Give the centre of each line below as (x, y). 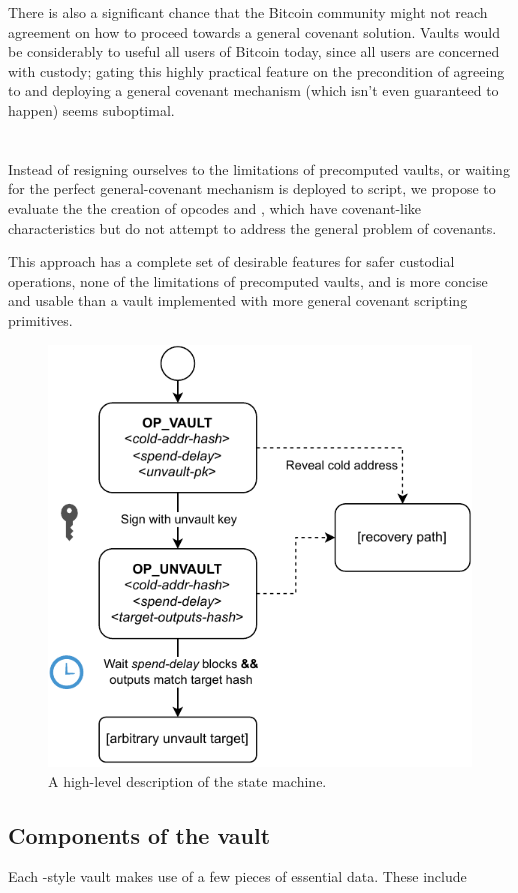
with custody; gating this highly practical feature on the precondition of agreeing (256, 70)
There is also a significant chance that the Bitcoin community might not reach (248, 12)
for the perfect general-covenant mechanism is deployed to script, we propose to (252, 188)
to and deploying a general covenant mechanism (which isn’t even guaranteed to (253, 90)
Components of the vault (139, 834)
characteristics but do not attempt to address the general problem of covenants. (252, 227)
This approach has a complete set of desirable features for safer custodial (231, 261)
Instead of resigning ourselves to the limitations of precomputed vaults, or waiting (259, 168)
